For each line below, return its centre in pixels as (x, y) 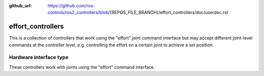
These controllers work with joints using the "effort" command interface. (82, 67)
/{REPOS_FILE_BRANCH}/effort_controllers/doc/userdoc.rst (168, 13)
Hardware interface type (39, 57)
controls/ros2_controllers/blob (78, 13)
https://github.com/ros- (71, 6)
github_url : (20, 6)
